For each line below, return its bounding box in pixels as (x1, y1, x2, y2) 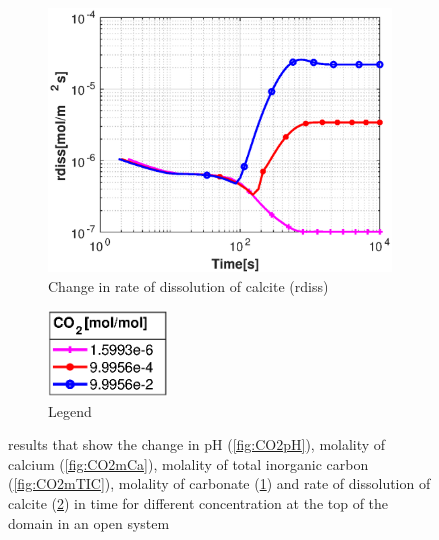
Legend (48, 400, 92, 421)
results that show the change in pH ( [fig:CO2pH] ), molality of (8, 434, 386, 455)
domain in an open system (8, 512, 170, 533)
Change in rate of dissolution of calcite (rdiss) (48, 275, 329, 296)
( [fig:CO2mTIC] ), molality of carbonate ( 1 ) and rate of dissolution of (8, 473, 431, 494)
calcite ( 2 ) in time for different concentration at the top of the (8, 492, 389, 513)
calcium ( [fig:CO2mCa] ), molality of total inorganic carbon (8, 453, 369, 474)
